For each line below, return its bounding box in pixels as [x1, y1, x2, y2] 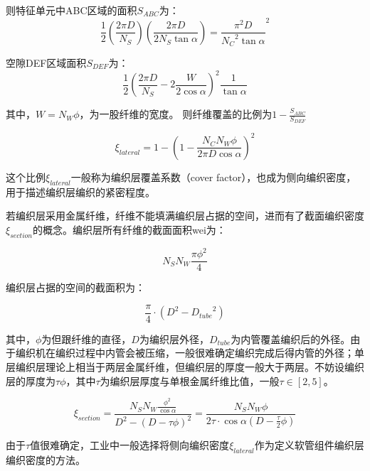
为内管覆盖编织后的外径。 [231, 331, 351, 346]
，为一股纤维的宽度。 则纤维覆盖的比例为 [79, 107, 273, 121]
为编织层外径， [139, 331, 209, 346]
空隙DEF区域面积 [6, 55, 87, 70]
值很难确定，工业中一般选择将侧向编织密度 [30, 438, 230, 453]
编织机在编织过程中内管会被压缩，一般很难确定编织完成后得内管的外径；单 [15, 345, 364, 360]
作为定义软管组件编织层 [254, 438, 364, 453]
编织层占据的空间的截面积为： [6, 280, 145, 295]
